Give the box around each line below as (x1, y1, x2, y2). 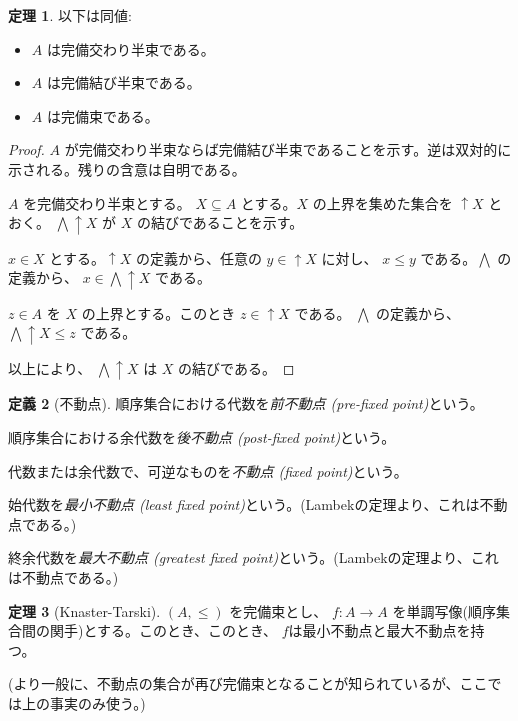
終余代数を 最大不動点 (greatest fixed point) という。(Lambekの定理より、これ (8, 547, 499, 568)
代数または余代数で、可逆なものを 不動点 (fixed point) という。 (8, 460, 408, 481)
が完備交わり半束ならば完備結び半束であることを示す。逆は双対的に (64, 139, 512, 160)
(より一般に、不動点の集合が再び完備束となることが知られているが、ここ (8, 673, 488, 694)
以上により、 (8, 357, 92, 378)
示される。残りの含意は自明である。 (8, 158, 246, 179)
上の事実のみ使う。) (21, 692, 146, 713)
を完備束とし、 (229, 600, 328, 621)
